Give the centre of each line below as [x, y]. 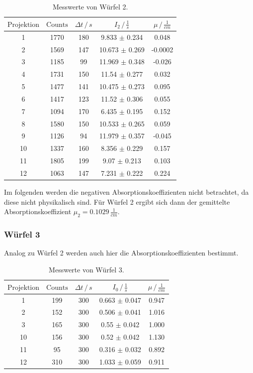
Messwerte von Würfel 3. [86, 269]
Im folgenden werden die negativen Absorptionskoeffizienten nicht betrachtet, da [126, 192]
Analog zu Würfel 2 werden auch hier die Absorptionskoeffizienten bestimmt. [121, 253]
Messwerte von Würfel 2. [90, 6]
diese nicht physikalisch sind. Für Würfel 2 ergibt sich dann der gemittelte [117, 201]
